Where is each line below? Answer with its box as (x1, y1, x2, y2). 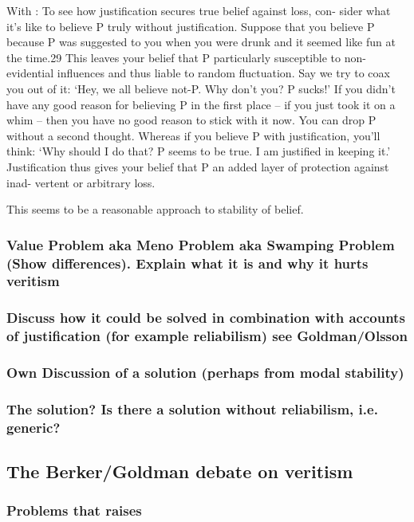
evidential (6, 65, 54, 81)
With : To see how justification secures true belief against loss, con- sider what (6, 2, 391, 18)
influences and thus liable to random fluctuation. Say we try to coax (57, 65, 390, 81)
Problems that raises (6, 500, 142, 520)
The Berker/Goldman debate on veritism (6, 459, 353, 484)
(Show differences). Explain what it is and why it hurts (6, 253, 369, 273)
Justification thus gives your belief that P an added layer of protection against (6, 158, 389, 175)
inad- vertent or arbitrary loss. (6, 174, 156, 190)
